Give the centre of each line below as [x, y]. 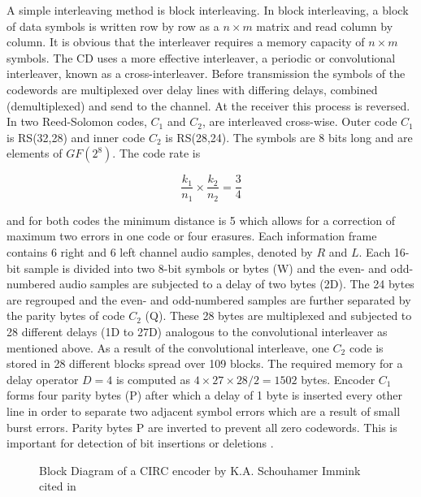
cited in [58, 486]
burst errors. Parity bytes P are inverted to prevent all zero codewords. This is [202, 427]
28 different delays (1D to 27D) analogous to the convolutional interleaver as [197, 332]
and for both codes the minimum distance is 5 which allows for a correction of [201, 220]
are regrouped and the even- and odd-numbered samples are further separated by [209, 299]
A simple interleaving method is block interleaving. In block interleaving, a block [208, 10]
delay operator [43, 379]
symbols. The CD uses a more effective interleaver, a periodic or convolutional [201, 57]
